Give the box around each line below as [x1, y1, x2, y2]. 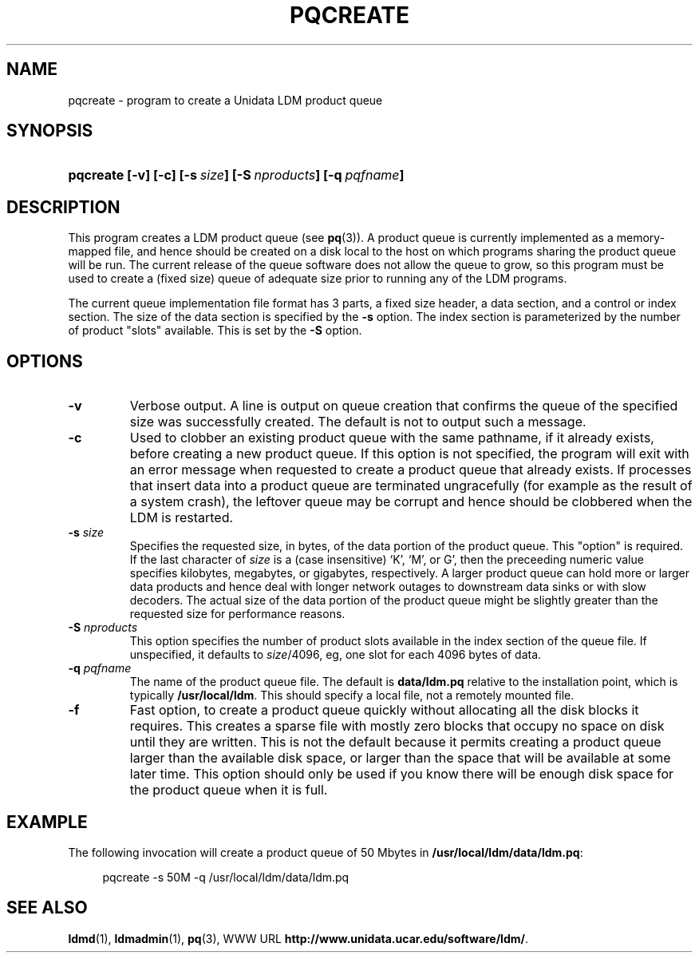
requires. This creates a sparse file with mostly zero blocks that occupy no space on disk [129, 718, 665, 735]
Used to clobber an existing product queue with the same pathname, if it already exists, [129, 430, 654, 446]
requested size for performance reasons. [129, 607, 346, 621]
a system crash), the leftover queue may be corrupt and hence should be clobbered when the [129, 493, 693, 510]
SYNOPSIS [6, 121, 93, 141]
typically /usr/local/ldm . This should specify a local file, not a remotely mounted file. [129, 688, 575, 703]
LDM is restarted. [129, 509, 234, 526]
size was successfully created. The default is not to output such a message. [129, 414, 586, 430]
